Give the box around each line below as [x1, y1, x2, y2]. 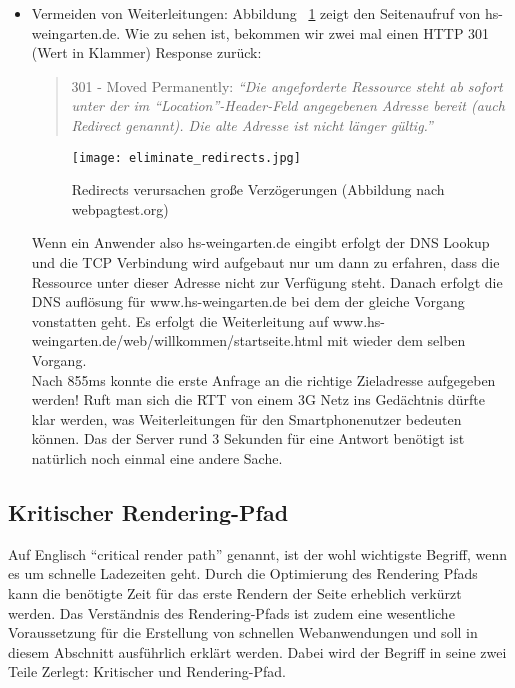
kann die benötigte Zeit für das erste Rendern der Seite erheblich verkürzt [8, 582, 462, 603]
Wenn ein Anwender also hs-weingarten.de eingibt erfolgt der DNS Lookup [31, 232, 490, 253]
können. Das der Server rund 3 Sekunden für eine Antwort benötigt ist [31, 428, 465, 449]
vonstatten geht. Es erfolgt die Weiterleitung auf [31, 310, 329, 331]
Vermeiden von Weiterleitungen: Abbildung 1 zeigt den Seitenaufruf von [31, 3, 481, 23]
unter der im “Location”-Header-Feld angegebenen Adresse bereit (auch [71, 95, 505, 116]
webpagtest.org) [71, 198, 169, 219]
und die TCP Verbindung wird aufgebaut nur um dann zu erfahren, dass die [31, 252, 500, 272]
